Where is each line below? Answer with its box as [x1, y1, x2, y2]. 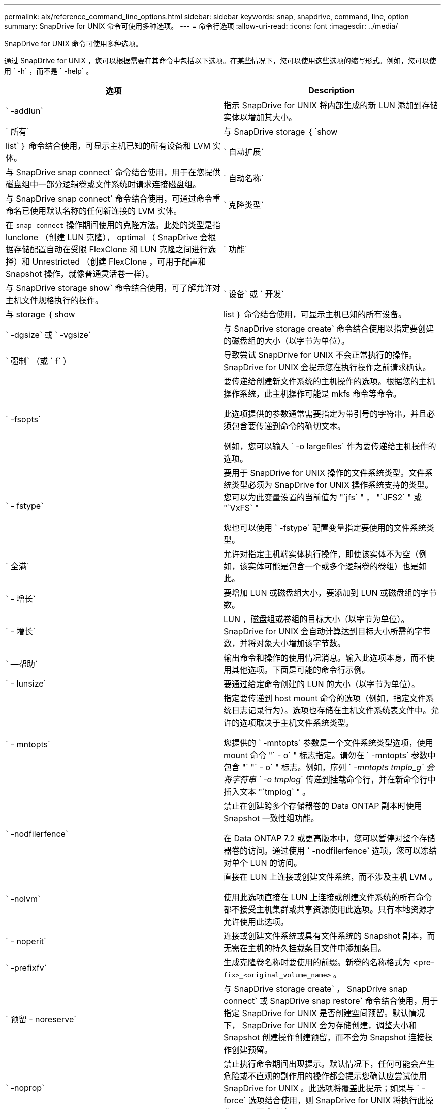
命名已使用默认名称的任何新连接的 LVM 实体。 [6, 206, 182, 216]
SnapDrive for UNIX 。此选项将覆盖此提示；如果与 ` [224, 1083, 420, 1093]
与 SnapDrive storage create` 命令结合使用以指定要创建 [224, 323, 434, 334]
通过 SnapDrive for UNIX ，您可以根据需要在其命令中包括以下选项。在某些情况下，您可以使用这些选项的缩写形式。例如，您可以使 [4, 56, 436, 65]
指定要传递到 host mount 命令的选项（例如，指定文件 [224, 693, 426, 703]
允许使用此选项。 [224, 917, 289, 927]
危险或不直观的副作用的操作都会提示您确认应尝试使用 [224, 1071, 427, 1081]
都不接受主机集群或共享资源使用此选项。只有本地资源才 [224, 904, 435, 915]
